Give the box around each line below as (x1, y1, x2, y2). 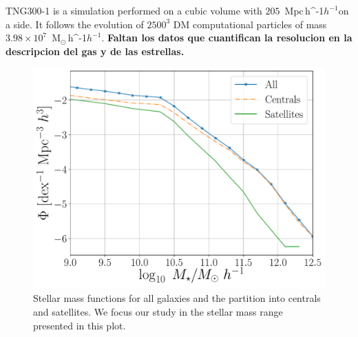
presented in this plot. (33, 318, 126, 332)
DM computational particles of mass (173, 17, 327, 31)
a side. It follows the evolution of (6, 17, 144, 31)
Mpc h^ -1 (284, 3, 324, 17)
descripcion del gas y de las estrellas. (6, 43, 185, 58)
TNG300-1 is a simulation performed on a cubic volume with (6, 3, 262, 17)
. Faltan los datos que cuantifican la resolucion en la (101, 30, 352, 45)
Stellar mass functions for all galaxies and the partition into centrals (33, 291, 321, 305)
